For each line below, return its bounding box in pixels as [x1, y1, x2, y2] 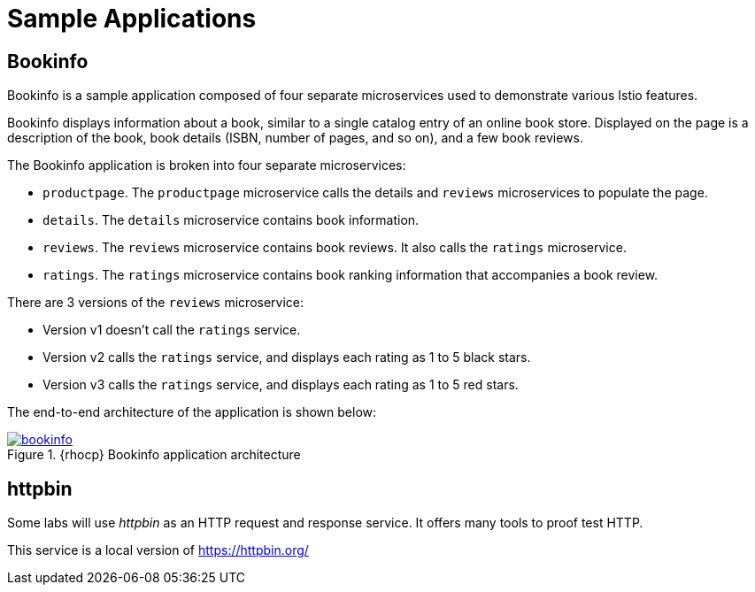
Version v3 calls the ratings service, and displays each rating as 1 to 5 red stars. [42, 377, 519, 393]
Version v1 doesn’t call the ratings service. [42, 322, 301, 338]
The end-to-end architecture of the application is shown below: [7, 404, 377, 420]
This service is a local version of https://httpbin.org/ [7, 542, 309, 558]
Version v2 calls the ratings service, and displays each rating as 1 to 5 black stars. [42, 350, 531, 365]
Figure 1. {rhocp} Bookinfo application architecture [7, 447, 301, 463]
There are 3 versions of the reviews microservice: [7, 295, 304, 311]
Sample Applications [7, 4, 257, 34]
